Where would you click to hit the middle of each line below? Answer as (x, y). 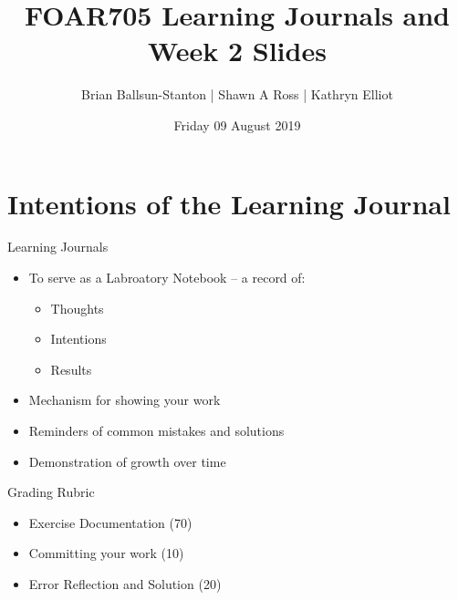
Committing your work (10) (106, 553)
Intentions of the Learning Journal (229, 203)
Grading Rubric (51, 492)
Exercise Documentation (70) (110, 522)
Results (71, 369)
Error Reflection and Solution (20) (125, 583)
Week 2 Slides (237, 51)
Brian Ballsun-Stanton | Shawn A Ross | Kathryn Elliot (237, 94)
